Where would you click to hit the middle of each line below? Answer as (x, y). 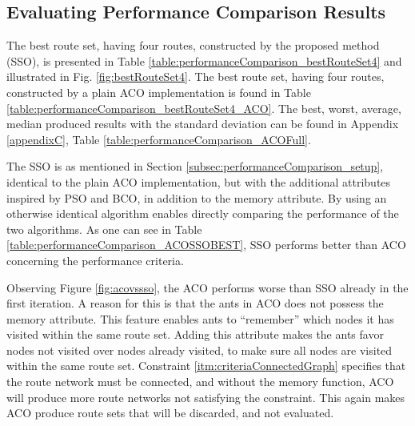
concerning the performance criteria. (95, 260)
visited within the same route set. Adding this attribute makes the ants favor (195, 334)
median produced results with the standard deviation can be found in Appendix (203, 124)
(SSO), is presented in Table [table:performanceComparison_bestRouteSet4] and (204, 60)
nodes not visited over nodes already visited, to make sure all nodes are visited (200, 350)
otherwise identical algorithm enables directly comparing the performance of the (203, 213)
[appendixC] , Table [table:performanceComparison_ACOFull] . (159, 139)
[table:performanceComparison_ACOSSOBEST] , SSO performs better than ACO (206, 245)
